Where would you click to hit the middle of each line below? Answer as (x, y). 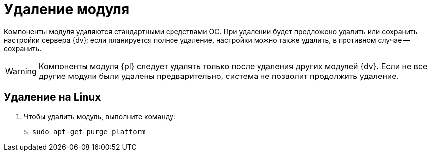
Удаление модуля (67, 9)
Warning (21, 71)
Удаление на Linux (53, 97)
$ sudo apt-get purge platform (85, 131)
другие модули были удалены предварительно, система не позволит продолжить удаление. (219, 76)
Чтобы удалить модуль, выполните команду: (100, 116)
